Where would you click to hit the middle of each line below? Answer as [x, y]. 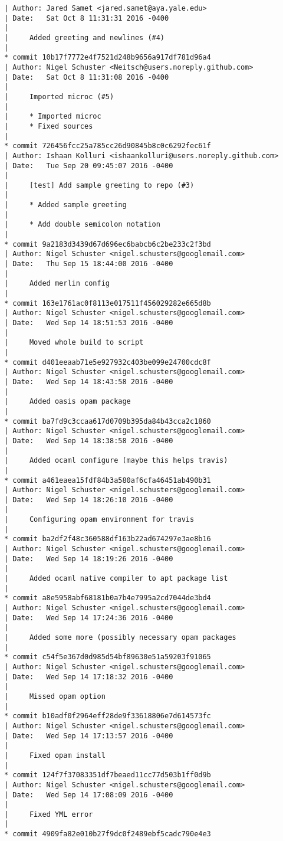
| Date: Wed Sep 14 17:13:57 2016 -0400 [89, 736]
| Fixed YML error [49, 814]
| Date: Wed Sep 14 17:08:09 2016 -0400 [89, 795]
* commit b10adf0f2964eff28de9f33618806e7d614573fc [108, 716]
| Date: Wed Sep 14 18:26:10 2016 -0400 [89, 500]
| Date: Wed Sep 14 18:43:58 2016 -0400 [89, 382]
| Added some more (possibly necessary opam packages [120, 637]
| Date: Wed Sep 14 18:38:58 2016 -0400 [89, 441]
